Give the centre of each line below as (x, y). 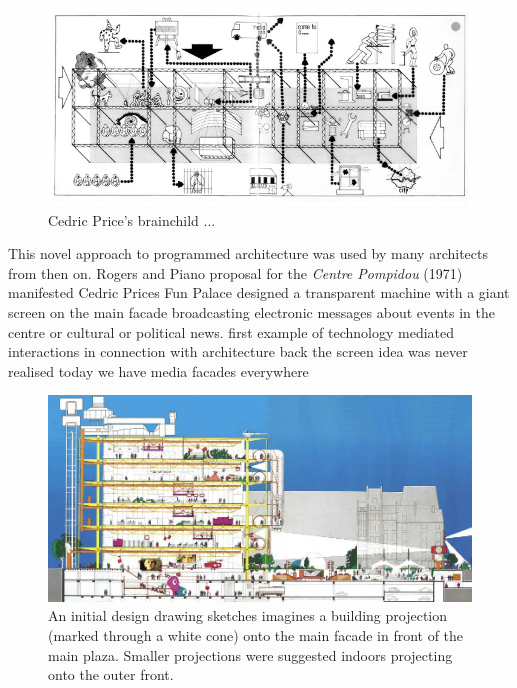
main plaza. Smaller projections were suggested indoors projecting (250, 654)
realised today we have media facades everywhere (158, 370)
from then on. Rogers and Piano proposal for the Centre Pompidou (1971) (235, 272)
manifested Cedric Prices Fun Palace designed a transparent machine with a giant (259, 292)
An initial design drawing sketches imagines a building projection (248, 615)
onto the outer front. (111, 674)
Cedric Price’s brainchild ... (132, 219)
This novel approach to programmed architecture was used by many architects (248, 253)
